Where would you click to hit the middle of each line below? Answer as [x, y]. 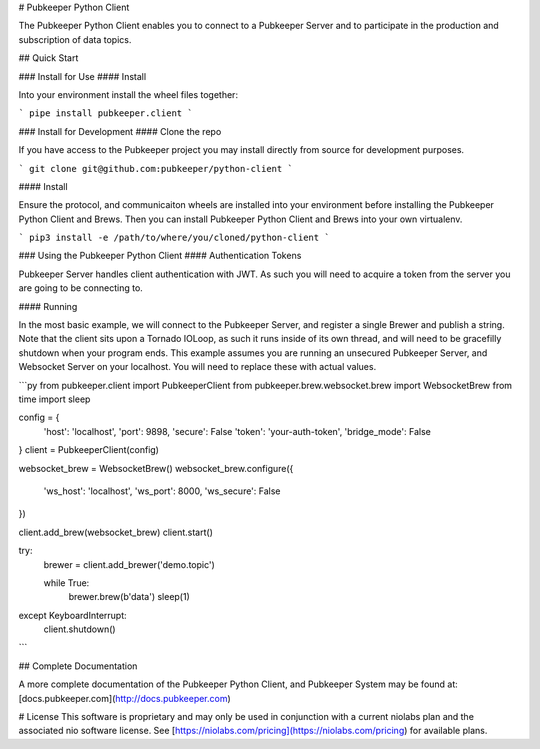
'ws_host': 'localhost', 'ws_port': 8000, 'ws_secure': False [162, 491]
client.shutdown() [79, 629]
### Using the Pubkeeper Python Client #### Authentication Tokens [160, 256]
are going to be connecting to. [81, 288]
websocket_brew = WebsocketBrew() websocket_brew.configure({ [156, 468]
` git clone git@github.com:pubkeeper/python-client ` [156, 168]
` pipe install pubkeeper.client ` [106, 113]
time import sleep [54, 399]
